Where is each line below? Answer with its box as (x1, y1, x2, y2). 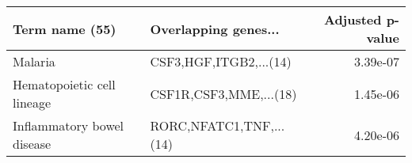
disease (13, 135, 51, 153)
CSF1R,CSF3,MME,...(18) (150, 84, 297, 103)
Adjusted (323, 10, 382, 28)
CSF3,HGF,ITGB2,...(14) (150, 52, 292, 70)
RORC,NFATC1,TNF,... (150, 116, 285, 135)
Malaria (13, 52, 55, 70)
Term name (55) (13, 19, 116, 38)
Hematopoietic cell (13, 75, 116, 93)
